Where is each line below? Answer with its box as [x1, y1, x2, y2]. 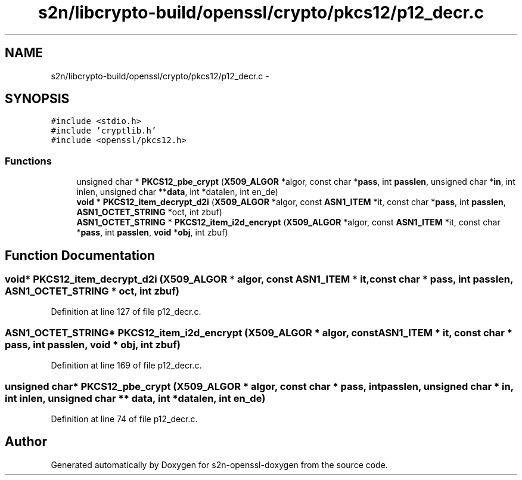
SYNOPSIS [5, 91, 70, 107]
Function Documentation [5, 247, 155, 263]
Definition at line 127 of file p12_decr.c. [51, 306, 201, 317]
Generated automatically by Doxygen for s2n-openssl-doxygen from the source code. [51, 459, 388, 470]
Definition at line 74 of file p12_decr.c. [51, 413, 198, 424]
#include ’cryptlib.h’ [51, 126, 157, 136]
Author [5, 434, 47, 450]
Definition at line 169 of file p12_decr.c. [51, 360, 202, 371]
